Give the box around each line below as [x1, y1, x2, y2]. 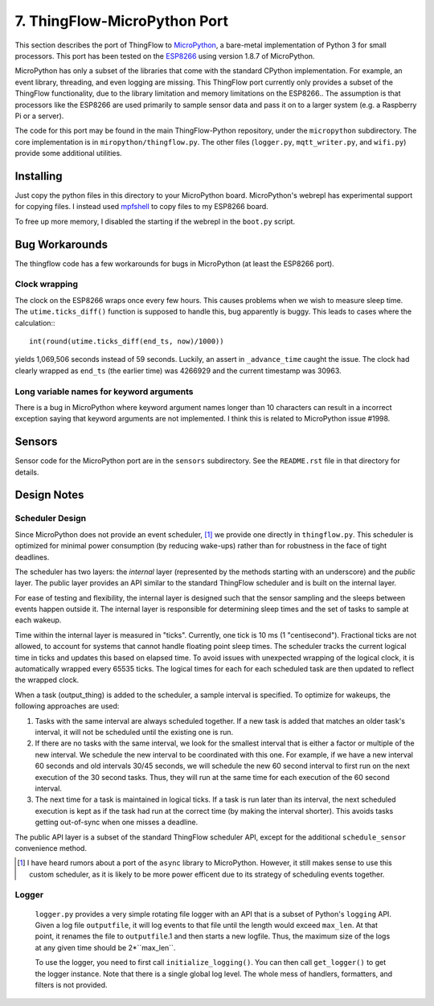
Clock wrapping [14, 278, 78, 289]
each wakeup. [14, 615, 62, 625]
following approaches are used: [14, 701, 120, 711]
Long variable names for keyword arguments [14, 386, 194, 397]
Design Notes [14, 488, 84, 502]
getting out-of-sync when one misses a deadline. [35, 817, 199, 827]
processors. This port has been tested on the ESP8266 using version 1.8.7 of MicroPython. [14, 51, 315, 60]
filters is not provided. [35, 979, 108, 989]
